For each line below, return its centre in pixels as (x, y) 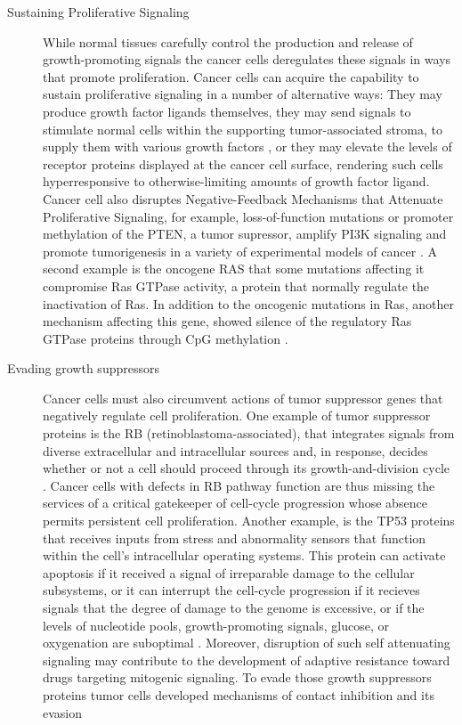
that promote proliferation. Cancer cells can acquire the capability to (231, 76)
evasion (63, 712)
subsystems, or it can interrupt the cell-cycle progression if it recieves (231, 590)
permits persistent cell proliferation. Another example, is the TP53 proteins (249, 521)
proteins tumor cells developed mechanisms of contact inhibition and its (239, 694)
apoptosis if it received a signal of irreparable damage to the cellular (229, 572)
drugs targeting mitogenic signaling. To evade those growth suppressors (237, 677)
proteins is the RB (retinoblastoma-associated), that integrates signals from (249, 433)
